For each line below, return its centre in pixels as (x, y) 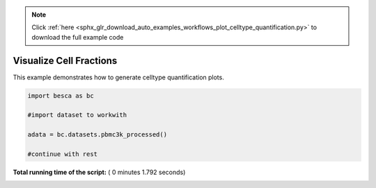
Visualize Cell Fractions (65, 60)
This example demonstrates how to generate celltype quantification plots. (118, 77)
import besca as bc (61, 95)
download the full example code (78, 37)
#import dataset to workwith (77, 115)
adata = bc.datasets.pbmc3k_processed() (97, 135)
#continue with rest (62, 154)
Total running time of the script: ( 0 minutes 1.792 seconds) (99, 172)
